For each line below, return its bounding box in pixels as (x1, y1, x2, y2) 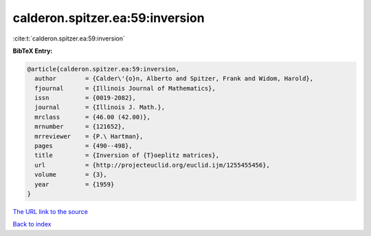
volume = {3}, (34, 171, 108, 178)
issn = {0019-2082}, (34, 94, 137, 102)
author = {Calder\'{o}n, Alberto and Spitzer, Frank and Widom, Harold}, (34, 75, 314, 82)
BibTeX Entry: (12, 47, 53, 55)
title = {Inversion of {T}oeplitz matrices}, (34, 152, 220, 159)
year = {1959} (34, 180, 115, 188)
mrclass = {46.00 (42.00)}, (34, 113, 151, 121)
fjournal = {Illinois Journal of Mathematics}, (34, 84, 216, 92)
